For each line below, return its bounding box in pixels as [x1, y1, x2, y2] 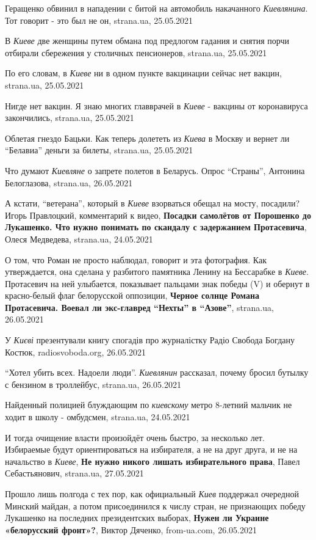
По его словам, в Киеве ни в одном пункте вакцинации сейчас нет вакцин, [5, 67, 282, 79]
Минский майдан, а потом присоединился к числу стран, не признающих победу [5, 499, 306, 512]
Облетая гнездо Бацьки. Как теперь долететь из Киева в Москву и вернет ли [5, 131, 290, 144]
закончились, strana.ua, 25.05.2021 [5, 111, 134, 124]
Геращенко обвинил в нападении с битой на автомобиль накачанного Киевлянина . [5, 2, 308, 14]
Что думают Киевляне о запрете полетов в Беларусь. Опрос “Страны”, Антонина [5, 164, 305, 177]
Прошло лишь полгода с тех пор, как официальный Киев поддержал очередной [5, 487, 299, 500]
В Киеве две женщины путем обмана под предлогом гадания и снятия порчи [5, 34, 289, 47]
